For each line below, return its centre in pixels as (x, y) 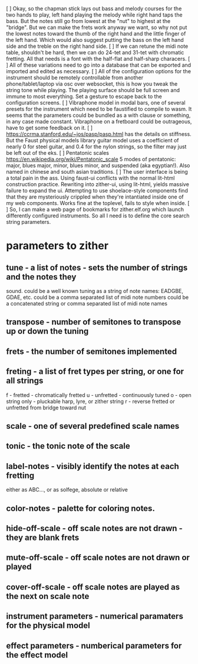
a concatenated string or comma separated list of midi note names (87, 303)
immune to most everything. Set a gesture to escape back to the (84, 96)
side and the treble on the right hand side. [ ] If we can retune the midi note (97, 46)
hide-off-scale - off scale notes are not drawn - (94, 528)
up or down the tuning (47, 331)
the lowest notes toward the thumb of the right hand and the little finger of (96, 34)
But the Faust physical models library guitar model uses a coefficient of (93, 140)
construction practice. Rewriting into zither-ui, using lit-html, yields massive (98, 184)
